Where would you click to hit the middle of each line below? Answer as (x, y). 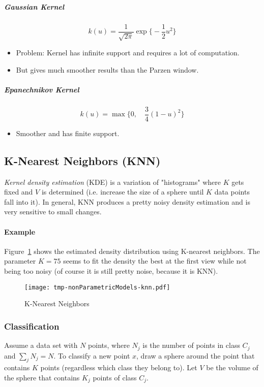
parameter (20, 261)
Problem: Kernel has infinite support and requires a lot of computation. (128, 53)
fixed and (19, 192)
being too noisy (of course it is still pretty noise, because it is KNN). (111, 270)
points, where (109, 345)
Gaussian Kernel (34, 6)
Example (20, 231)
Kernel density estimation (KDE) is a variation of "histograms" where (112, 182)
